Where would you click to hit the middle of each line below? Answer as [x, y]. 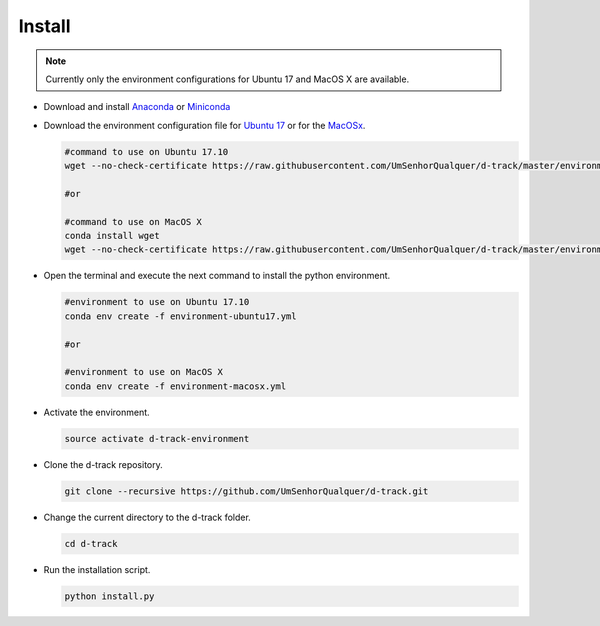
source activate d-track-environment [157, 438]
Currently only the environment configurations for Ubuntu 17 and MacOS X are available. [227, 79]
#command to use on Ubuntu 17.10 [146, 151]
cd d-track [91, 543]
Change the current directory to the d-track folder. [147, 517]
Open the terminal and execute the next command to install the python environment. [217, 276]
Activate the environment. [96, 412]
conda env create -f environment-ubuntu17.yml [180, 316]
